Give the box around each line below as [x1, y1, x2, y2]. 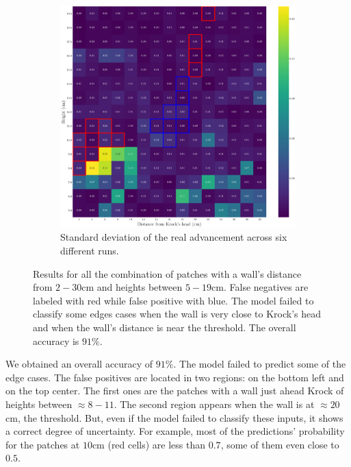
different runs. [60, 243, 119, 258]
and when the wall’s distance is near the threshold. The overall [33, 320, 296, 334]
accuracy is [33, 333, 79, 348]
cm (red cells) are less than [92, 437, 206, 451]
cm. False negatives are [211, 280, 309, 294]
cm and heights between [81, 280, 183, 294]
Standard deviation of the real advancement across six [60, 230, 287, 244]
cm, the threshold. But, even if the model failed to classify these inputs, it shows [5, 410, 343, 424]
